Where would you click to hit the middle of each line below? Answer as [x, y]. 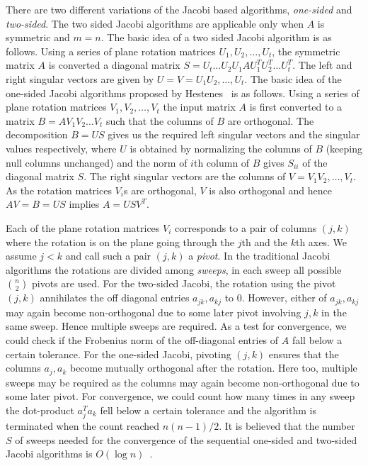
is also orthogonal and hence [270, 190]
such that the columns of [160, 120]
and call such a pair [108, 256]
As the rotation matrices [59, 190]
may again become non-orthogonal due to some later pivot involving [154, 312]
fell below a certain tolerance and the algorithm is [208, 410]
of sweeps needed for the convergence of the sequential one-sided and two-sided [186, 439]
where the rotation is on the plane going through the [120, 242]
